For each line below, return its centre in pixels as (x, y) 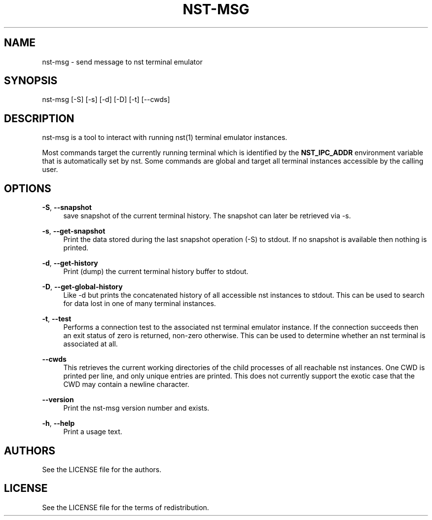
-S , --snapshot (67, 208)
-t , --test (57, 319)
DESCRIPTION (39, 118)
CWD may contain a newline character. (126, 384)
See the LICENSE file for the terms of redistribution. (126, 507)
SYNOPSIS (31, 81)
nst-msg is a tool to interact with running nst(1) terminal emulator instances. (165, 138)
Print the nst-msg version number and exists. (136, 408)
